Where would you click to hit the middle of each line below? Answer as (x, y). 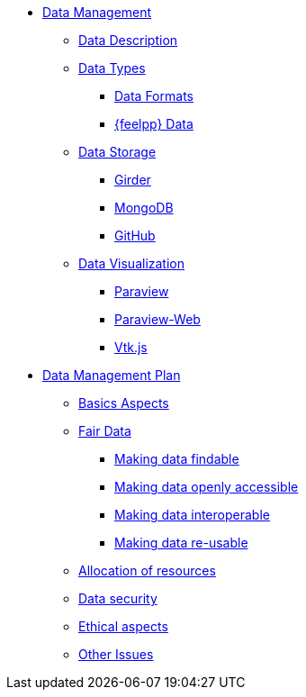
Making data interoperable (192, 515)
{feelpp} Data (154, 124)
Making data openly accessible (207, 487)
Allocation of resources (147, 570)
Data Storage (117, 152)
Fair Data (105, 431)
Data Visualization (132, 263)
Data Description (128, 40)
